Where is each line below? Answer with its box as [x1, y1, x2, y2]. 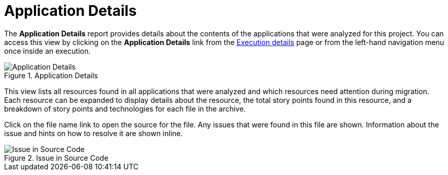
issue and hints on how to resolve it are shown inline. [4, 128, 183, 138]
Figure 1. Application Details [4, 71, 98, 80]
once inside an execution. [4, 46, 91, 55]
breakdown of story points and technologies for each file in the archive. [4, 104, 246, 113]
